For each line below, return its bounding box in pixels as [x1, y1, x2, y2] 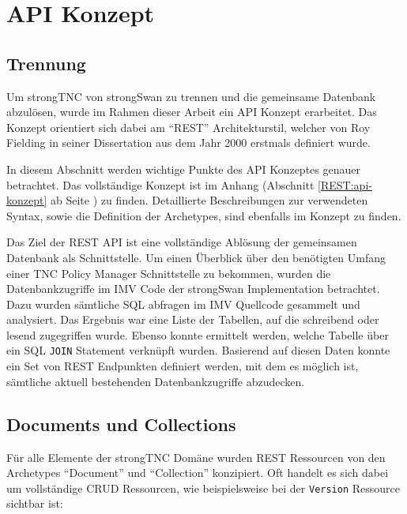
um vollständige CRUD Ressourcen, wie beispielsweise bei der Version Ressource [6, 479, 401, 496]
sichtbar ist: [6, 495, 63, 512]
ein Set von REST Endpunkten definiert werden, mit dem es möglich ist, [6, 358, 359, 374]
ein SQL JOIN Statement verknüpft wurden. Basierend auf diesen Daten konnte [6, 342, 390, 358]
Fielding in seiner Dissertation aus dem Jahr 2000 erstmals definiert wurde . [6, 134, 371, 151]
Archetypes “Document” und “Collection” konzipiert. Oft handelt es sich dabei [6, 464, 389, 481]
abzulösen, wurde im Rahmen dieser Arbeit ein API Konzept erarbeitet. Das [6, 103, 377, 120]
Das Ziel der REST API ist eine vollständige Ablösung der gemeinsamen [6, 234, 357, 250]
